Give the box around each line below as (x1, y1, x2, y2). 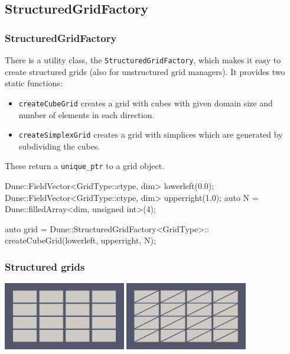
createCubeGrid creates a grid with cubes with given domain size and (18, 96, 273, 109)
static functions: (5, 77, 63, 89)
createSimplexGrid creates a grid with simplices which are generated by (18, 128, 283, 141)
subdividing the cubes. (18, 139, 100, 152)
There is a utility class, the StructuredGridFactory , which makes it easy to (5, 54, 281, 66)
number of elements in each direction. (18, 108, 155, 121)
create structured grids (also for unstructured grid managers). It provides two (5, 65, 285, 77)
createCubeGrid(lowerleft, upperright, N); (5, 234, 156, 246)
